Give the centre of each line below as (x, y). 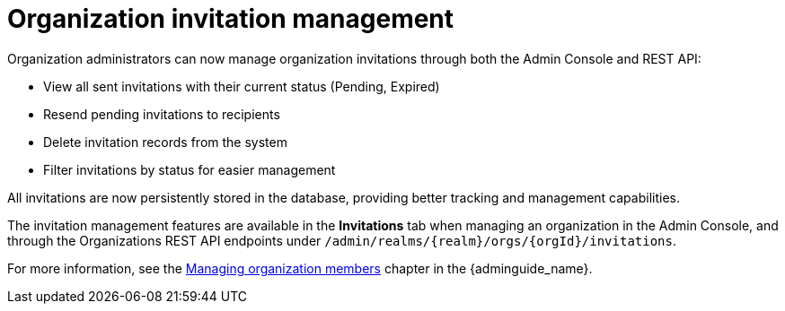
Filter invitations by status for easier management (190, 169)
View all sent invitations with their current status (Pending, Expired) (242, 86)
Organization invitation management (231, 19)
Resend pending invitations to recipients (162, 114)
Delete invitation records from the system (165, 142)
